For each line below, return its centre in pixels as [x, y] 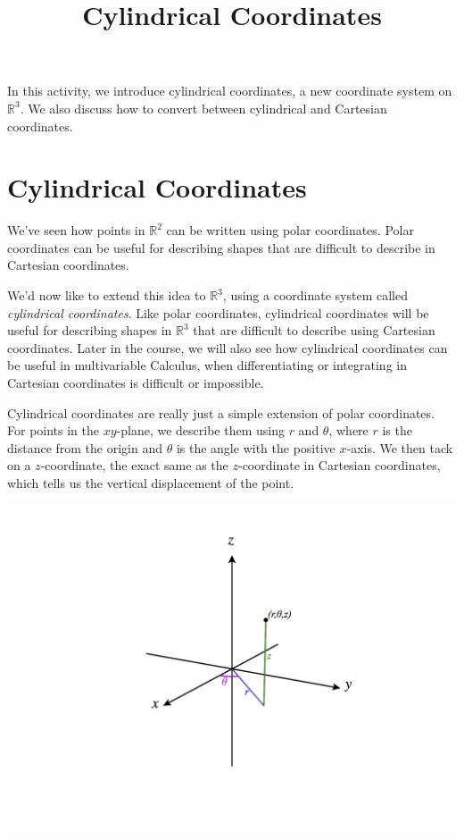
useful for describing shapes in [90, 330]
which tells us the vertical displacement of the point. [151, 483]
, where [348, 430]
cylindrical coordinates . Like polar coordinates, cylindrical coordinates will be [218, 312]
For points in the [53, 430]
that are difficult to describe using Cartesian [314, 330]
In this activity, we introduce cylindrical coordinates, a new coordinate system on [230, 91]
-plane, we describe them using [200, 430]
